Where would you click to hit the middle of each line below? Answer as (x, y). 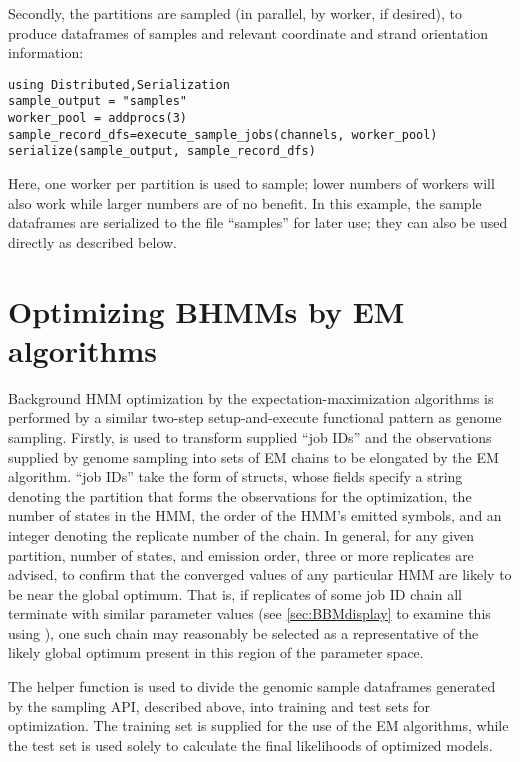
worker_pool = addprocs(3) (97, 118)
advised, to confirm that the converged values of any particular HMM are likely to (260, 574)
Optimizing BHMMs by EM (206, 310)
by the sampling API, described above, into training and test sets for (219, 705)
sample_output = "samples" (97, 101)
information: (46, 52)
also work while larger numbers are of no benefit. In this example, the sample (245, 202)
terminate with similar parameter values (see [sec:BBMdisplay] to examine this (249, 613)
